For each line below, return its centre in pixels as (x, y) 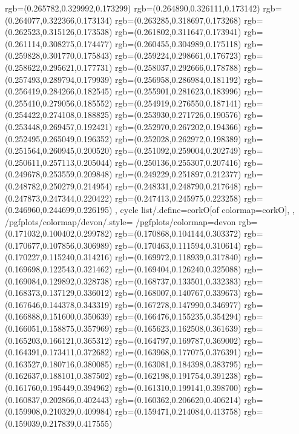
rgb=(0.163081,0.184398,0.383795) (178, 363)
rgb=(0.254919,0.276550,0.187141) (178, 103)
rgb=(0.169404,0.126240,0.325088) (178, 269)
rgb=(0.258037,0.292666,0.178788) (178, 67)
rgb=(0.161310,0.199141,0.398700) (178, 387)
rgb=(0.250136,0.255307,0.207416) (178, 162)
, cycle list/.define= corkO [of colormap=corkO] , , (205, 210)
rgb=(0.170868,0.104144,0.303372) (178, 233)
